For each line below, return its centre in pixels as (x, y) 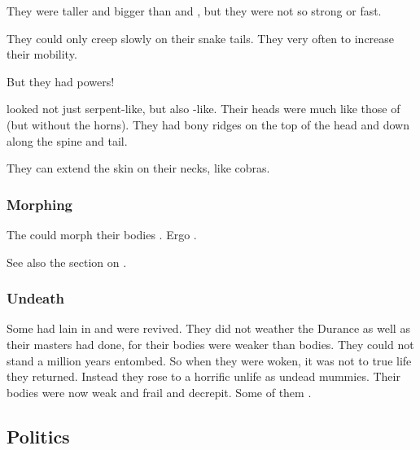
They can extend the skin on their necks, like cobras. (138, 168)
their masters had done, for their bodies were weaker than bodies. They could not (210, 344)
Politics (38, 436)
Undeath (35, 298)
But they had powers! (61, 81)
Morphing (40, 204)
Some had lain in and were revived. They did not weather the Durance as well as (208, 328)
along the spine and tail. (67, 140)
